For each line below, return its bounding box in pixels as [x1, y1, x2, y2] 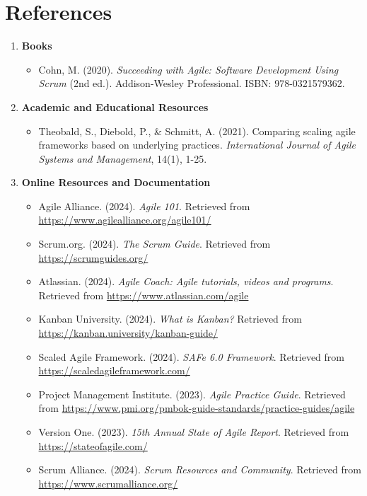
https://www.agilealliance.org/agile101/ [38, 212, 211, 227]
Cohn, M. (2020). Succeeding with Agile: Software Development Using [38, 62, 339, 76]
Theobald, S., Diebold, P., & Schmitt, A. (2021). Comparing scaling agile [38, 123, 356, 138]
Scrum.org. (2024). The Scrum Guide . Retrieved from [38, 236, 271, 251]
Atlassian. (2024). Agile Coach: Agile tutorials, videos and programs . [38, 274, 334, 289]
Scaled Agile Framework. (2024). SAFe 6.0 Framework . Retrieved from [38, 349, 344, 364]
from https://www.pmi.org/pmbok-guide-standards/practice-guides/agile [38, 400, 355, 415]
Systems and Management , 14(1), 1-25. [38, 151, 207, 166]
